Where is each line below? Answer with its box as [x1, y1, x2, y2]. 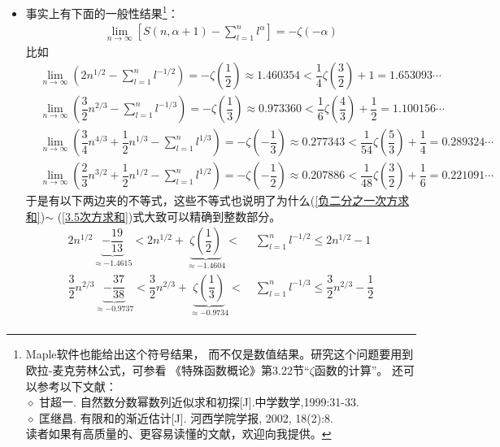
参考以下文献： [37, 377, 117, 394]
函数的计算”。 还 [314, 361, 404, 378]
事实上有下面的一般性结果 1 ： [25, 2, 179, 21]
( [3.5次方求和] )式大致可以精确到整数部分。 [57, 207, 281, 224]
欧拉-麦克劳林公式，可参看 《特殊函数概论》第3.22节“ [25, 361, 310, 378]
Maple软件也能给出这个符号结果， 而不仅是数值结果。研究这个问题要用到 [25, 345, 414, 362]
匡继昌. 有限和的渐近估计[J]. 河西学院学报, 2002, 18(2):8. [39, 409, 333, 426]
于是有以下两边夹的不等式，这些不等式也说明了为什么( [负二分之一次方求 [25, 192, 410, 209]
